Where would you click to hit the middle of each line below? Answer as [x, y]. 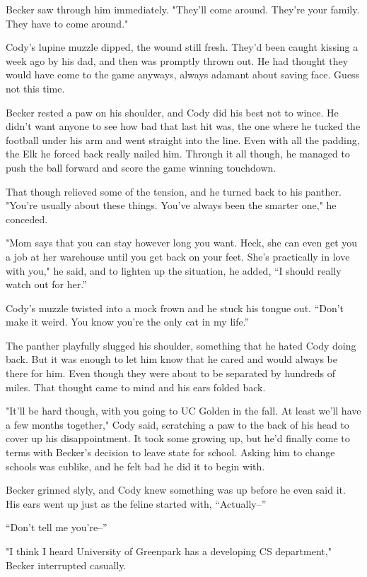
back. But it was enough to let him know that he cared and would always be [171, 359]
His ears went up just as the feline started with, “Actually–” [136, 503]
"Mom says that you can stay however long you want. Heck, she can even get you [182, 243]
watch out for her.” [46, 284]
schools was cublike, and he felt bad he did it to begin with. [135, 466]
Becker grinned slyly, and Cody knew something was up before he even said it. [176, 490]
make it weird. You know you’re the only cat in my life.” [128, 322]
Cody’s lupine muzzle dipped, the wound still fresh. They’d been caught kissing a [182, 47]
